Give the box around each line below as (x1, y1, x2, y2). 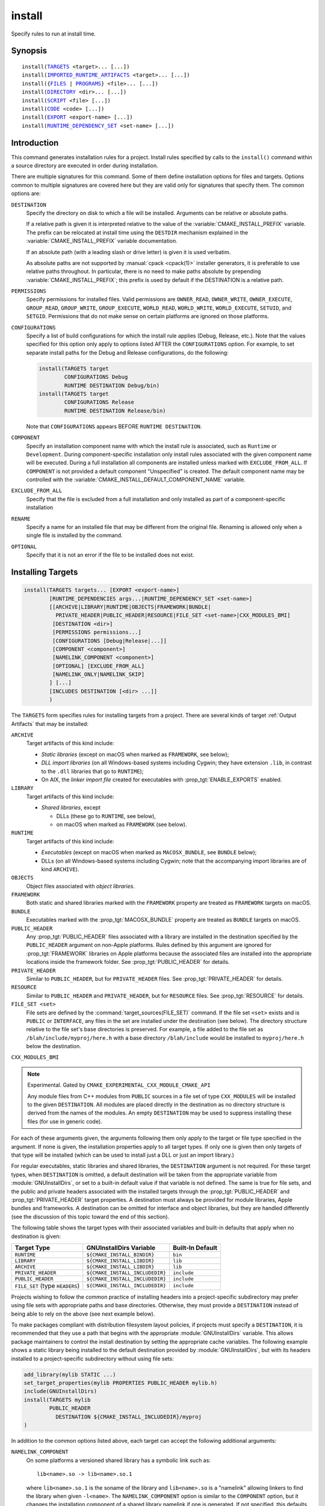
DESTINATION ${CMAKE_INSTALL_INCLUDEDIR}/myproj (55, 1413, 202, 1420)
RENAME (11, 515, 31, 522)
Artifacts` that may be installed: (11, 720, 88, 727)
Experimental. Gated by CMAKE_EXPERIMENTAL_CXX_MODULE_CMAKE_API (27, 1081, 211, 1089)
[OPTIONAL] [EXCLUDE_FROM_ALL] (52, 663, 144, 669)
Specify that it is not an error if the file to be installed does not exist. (26, 551, 195, 558)
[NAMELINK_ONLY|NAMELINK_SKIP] (52, 671, 144, 678)
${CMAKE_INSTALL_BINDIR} (86, 1251, 155, 1258)
